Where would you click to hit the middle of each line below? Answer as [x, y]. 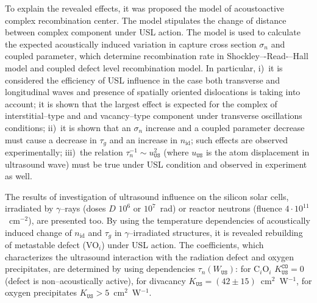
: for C [248, 269]
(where [176, 151]
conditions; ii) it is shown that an [68, 127]
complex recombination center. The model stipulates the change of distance [146, 20]
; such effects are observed [239, 139]
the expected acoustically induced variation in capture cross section [131, 44]
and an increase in [143, 139]
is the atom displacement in [258, 151]
